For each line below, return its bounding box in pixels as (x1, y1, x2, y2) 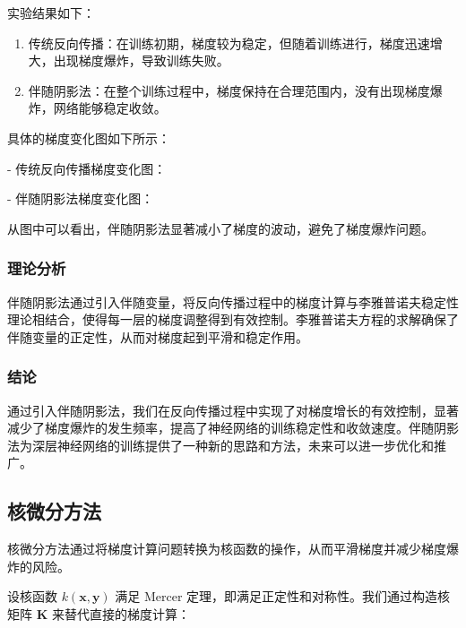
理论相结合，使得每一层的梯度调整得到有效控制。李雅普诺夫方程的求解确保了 (7, 310, 459, 329)
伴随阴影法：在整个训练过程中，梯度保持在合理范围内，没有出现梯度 (28, 81, 430, 99)
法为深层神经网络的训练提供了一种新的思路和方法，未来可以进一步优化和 (7, 435, 434, 454)
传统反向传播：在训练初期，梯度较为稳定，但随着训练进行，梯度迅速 (28, 33, 430, 52)
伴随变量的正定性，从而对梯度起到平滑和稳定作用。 (7, 327, 308, 346)
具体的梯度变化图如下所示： (7, 128, 170, 147)
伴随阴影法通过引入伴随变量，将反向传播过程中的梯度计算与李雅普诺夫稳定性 (7, 292, 459, 311)
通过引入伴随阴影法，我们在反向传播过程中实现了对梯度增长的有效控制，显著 (7, 400, 459, 419)
